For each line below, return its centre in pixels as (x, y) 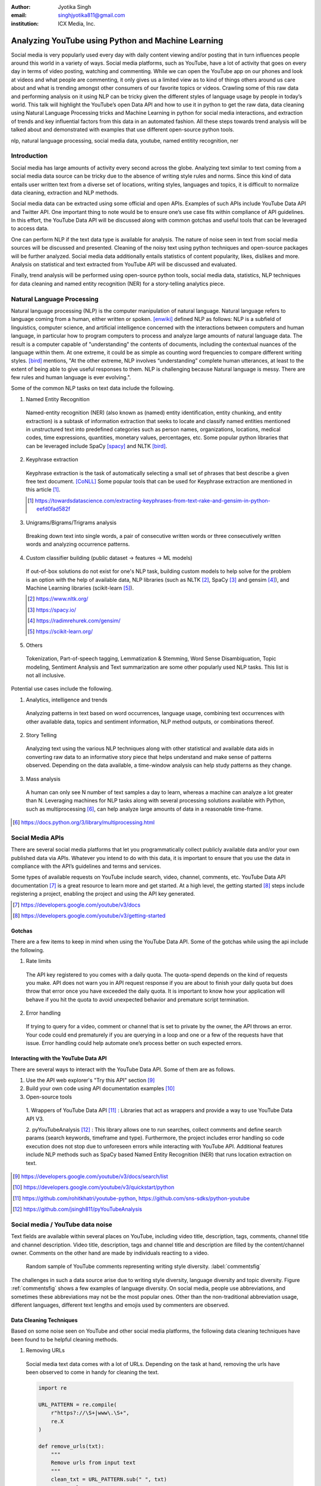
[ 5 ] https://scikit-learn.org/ (60, 632)
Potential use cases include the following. (62, 689)
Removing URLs (45, 1350)
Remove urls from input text (93, 1463)
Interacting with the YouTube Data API (59, 1059)
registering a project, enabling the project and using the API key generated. (103, 894)
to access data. (30, 228)
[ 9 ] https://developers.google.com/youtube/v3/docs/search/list (91, 1176)
